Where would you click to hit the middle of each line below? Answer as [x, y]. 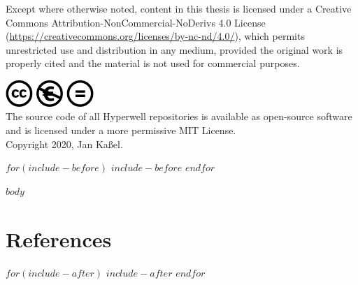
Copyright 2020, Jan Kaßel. [64, 144]
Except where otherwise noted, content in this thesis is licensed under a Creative [179, 8]
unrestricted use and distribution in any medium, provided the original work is [174, 49]
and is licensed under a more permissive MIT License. [121, 130]
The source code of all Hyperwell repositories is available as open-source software [179, 116]
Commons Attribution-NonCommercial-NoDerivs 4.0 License [136, 22]
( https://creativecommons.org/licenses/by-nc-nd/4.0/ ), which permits [155, 36]
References [59, 239]
